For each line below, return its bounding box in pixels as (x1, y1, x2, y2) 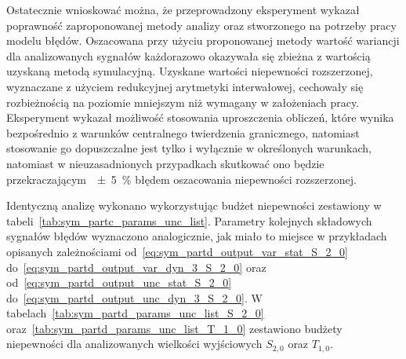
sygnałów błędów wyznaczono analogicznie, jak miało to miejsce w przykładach (6, 228, 387, 244)
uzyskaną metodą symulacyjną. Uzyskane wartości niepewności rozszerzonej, (6, 63, 373, 79)
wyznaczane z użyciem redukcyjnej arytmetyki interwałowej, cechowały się (6, 78, 364, 94)
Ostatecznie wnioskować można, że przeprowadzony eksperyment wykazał (6, 2, 360, 17)
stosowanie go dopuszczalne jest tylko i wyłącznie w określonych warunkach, (6, 140, 372, 156)
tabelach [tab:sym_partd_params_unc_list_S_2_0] (6, 305, 264, 321)
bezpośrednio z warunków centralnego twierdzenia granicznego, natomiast (6, 124, 360, 141)
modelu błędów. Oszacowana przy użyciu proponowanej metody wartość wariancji (6, 32, 400, 49)
